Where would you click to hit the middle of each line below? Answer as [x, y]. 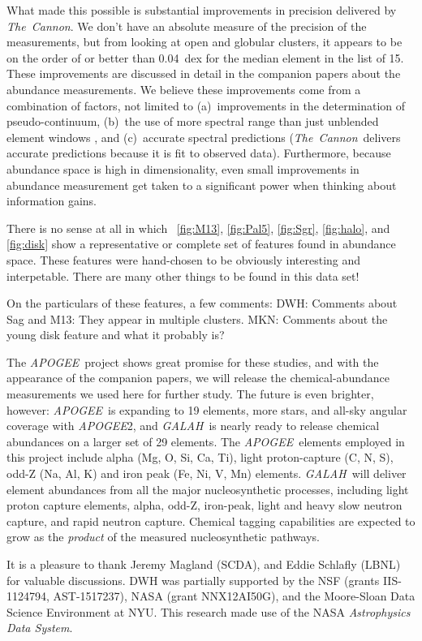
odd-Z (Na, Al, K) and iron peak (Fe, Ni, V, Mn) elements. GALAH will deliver [207, 473]
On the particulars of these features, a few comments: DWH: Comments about [202, 303]
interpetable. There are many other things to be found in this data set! [183, 275]
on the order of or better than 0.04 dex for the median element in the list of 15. [205, 57]
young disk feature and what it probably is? [116, 335]
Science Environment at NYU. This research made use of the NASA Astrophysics [209, 611]
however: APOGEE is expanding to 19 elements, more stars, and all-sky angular [207, 409]
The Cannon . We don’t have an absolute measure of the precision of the [187, 26]
